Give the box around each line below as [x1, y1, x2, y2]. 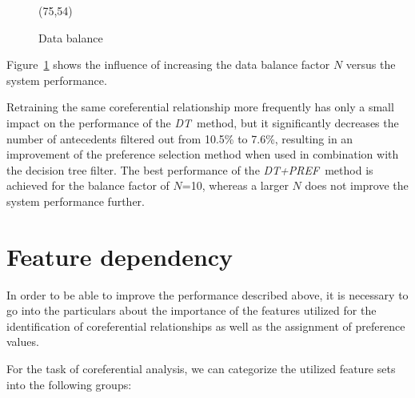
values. [6, 333, 39, 350]
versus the [345, 56, 396, 73]
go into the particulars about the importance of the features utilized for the [6, 302, 377, 319]
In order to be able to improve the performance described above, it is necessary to [6, 286, 409, 303]
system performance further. [6, 192, 145, 209]
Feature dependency [6, 239, 233, 272]
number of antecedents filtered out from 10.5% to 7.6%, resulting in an [6, 130, 353, 147]
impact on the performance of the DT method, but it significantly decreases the [6, 114, 399, 131]
